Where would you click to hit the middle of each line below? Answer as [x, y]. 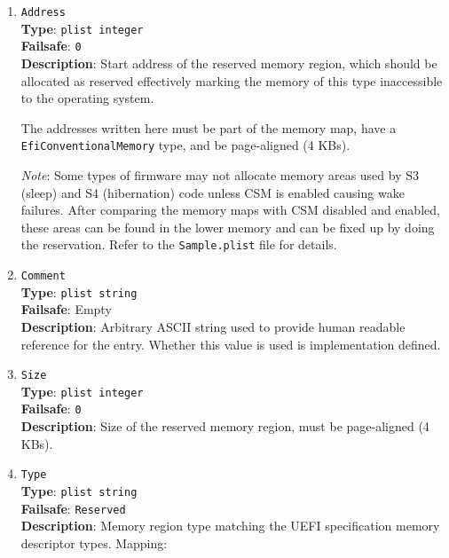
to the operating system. [87, 98]
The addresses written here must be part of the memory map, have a [209, 127]
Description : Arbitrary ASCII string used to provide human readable [213, 326]
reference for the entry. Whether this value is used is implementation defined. [231, 344]
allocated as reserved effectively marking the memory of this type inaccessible [232, 80]
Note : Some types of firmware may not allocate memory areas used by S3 [220, 175]
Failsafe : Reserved [73, 508]
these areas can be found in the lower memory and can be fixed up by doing [228, 227]
